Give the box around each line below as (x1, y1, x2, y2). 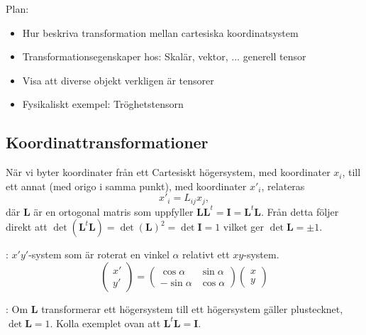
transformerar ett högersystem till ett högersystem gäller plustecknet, (41, 302, 343, 316)
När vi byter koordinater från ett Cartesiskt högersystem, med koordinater (6, 165, 331, 180)
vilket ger (223, 219, 265, 234)
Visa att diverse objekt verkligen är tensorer (22, 72, 214, 87)
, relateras (261, 178, 305, 193)
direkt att (6, 219, 48, 234)
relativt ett (182, 247, 230, 262)
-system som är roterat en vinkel (28, 247, 170, 262)
